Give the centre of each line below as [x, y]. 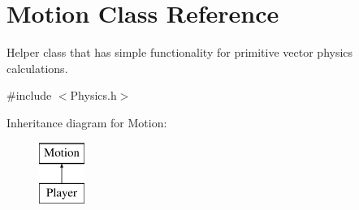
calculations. [37, 68]
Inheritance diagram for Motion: [87, 122]
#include [29, 95]
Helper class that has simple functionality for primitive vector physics [180, 52]
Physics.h [93, 95]
